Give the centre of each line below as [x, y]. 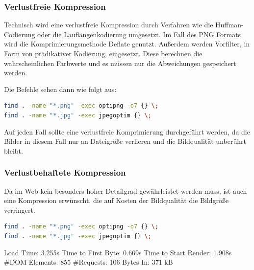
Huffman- [229, 25]
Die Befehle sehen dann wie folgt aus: [60, 89]
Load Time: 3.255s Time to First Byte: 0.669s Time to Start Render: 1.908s [118, 252]
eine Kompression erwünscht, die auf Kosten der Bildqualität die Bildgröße [116, 200]
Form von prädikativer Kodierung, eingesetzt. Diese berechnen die [103, 53]
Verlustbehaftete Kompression [65, 172]
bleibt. [13, 150]
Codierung [20, 34]
